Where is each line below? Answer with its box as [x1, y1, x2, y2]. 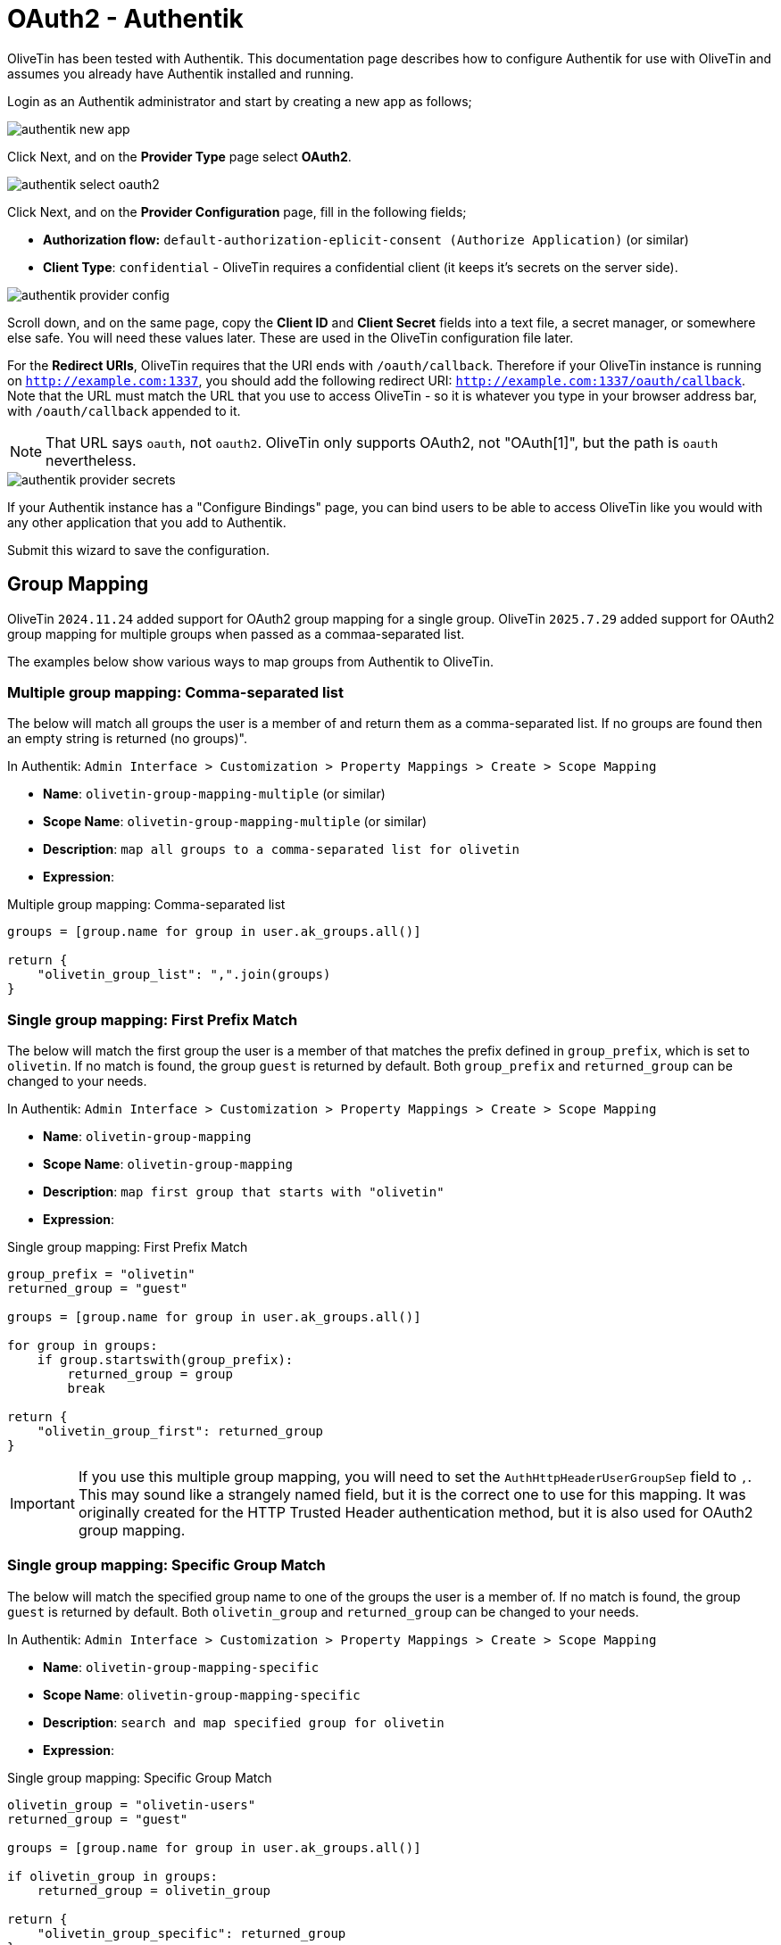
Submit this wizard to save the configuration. [7, 542, 270, 558]
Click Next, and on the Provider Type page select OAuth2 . [7, 148, 352, 164]
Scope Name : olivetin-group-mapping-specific [43, 1686, 361, 1702]
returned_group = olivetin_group [37, 1883, 271, 1898]
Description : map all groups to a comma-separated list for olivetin [43, 841, 519, 857]
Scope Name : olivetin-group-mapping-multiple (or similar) [43, 814, 428, 830]
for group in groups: [7, 1338, 158, 1353]
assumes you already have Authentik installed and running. [7, 65, 354, 81]
